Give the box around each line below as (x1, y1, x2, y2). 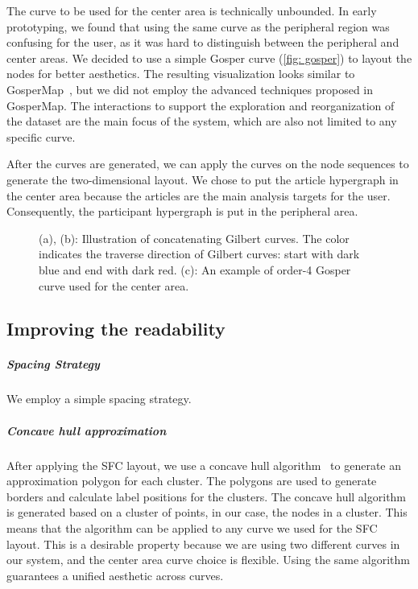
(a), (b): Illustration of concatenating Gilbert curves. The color (39, 229, 350, 246)
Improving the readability (6, 316, 226, 341)
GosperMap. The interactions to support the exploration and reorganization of (6, 97, 395, 113)
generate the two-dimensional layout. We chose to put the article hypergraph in (6, 171, 399, 187)
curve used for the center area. (39, 277, 189, 294)
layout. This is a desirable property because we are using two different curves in (6, 535, 400, 552)
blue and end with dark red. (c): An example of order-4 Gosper (39, 261, 351, 278)
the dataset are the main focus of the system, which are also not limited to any (6, 113, 397, 130)
